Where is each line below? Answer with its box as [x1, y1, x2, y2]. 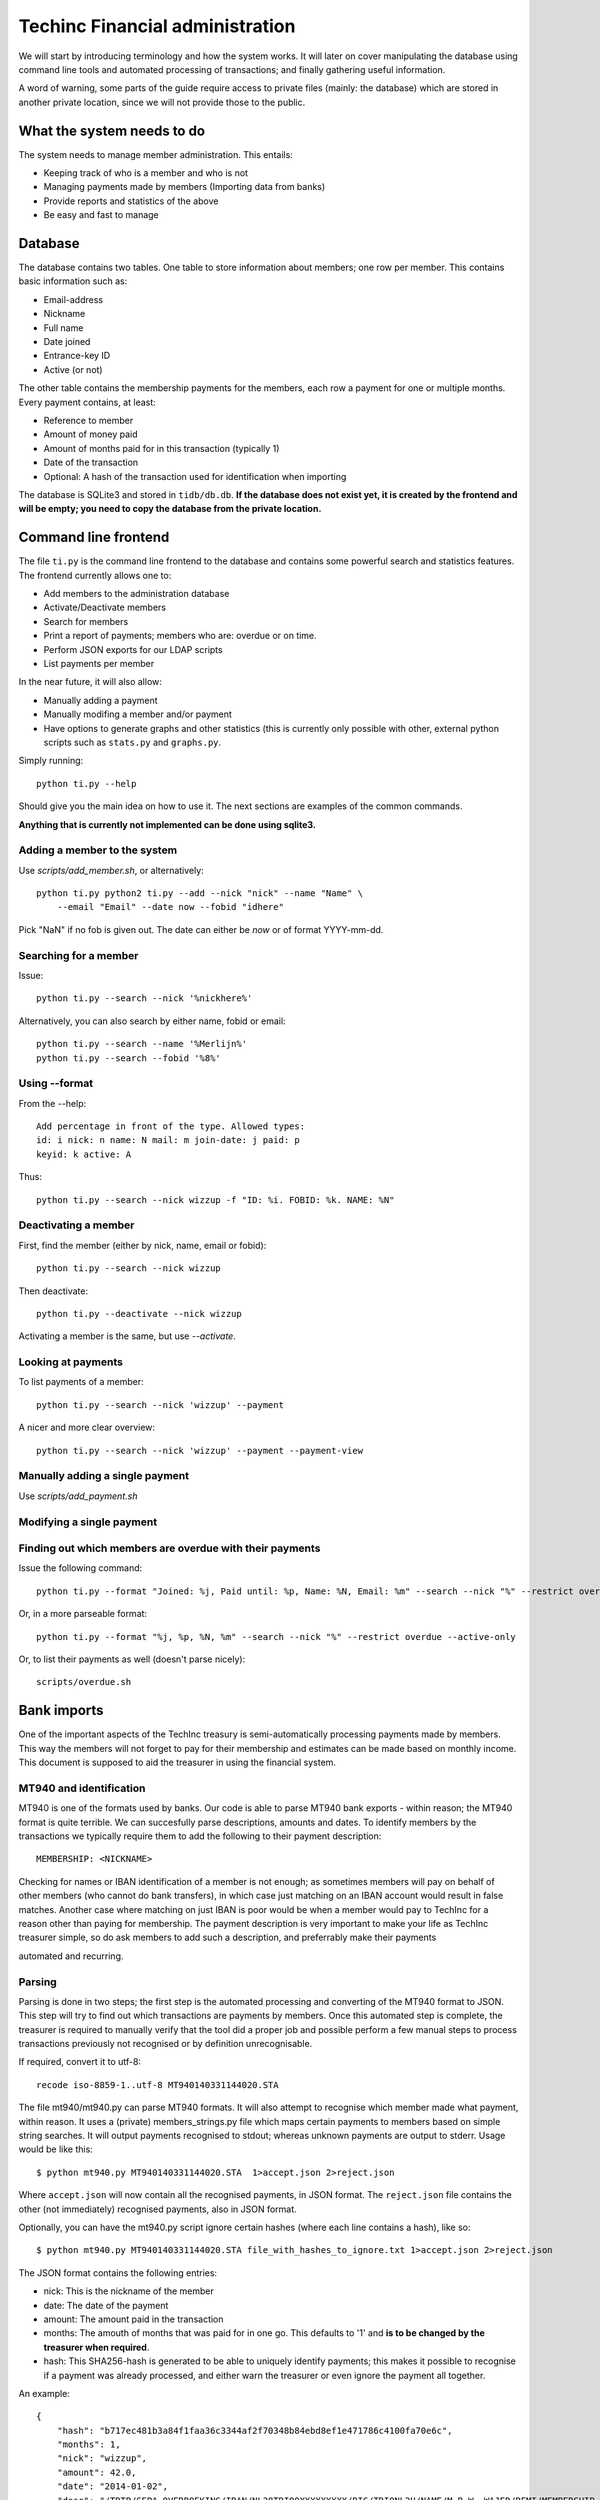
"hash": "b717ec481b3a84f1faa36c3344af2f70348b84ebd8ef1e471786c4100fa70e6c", [56, 2425, 453, 2436]
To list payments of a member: [18, 1376, 144, 1388]
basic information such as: [18, 275, 128, 287]
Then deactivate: [18, 1285, 89, 1297]
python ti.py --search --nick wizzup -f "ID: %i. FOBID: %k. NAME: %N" [36, 1194, 395, 1205]
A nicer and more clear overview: [18, 1421, 155, 1434]
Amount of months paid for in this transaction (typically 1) [43, 442, 280, 454]
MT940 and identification [18, 1781, 146, 1795]
